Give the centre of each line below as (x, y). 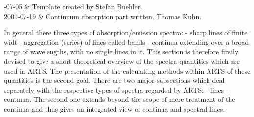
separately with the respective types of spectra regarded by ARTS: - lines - (116, 89)
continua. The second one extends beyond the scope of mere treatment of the (120, 99)
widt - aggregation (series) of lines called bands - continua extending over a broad (127, 42)
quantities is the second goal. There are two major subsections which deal (114, 80)
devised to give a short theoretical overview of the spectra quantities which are (122, 61)
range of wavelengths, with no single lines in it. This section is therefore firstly (121, 51)
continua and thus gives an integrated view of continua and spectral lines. (115, 108)
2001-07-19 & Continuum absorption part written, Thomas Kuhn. (103, 16)
